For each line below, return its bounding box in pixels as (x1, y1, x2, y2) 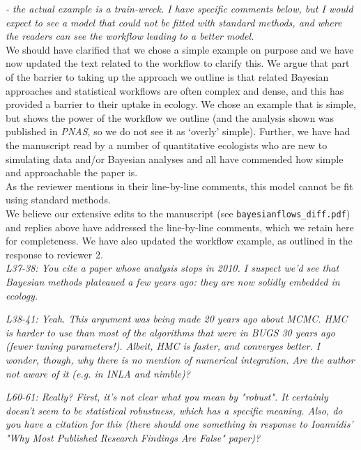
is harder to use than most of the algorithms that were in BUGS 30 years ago (6, 325, 335, 339)
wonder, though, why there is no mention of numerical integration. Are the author (6, 352, 355, 366)
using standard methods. (6, 192, 111, 207)
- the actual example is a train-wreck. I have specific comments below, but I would (6, 1, 353, 15)
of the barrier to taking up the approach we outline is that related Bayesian (6, 69, 329, 84)
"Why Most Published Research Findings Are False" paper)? (6, 430, 261, 444)
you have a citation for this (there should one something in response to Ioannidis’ (6, 417, 353, 431)
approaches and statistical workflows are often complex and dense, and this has (6, 83, 344, 98)
